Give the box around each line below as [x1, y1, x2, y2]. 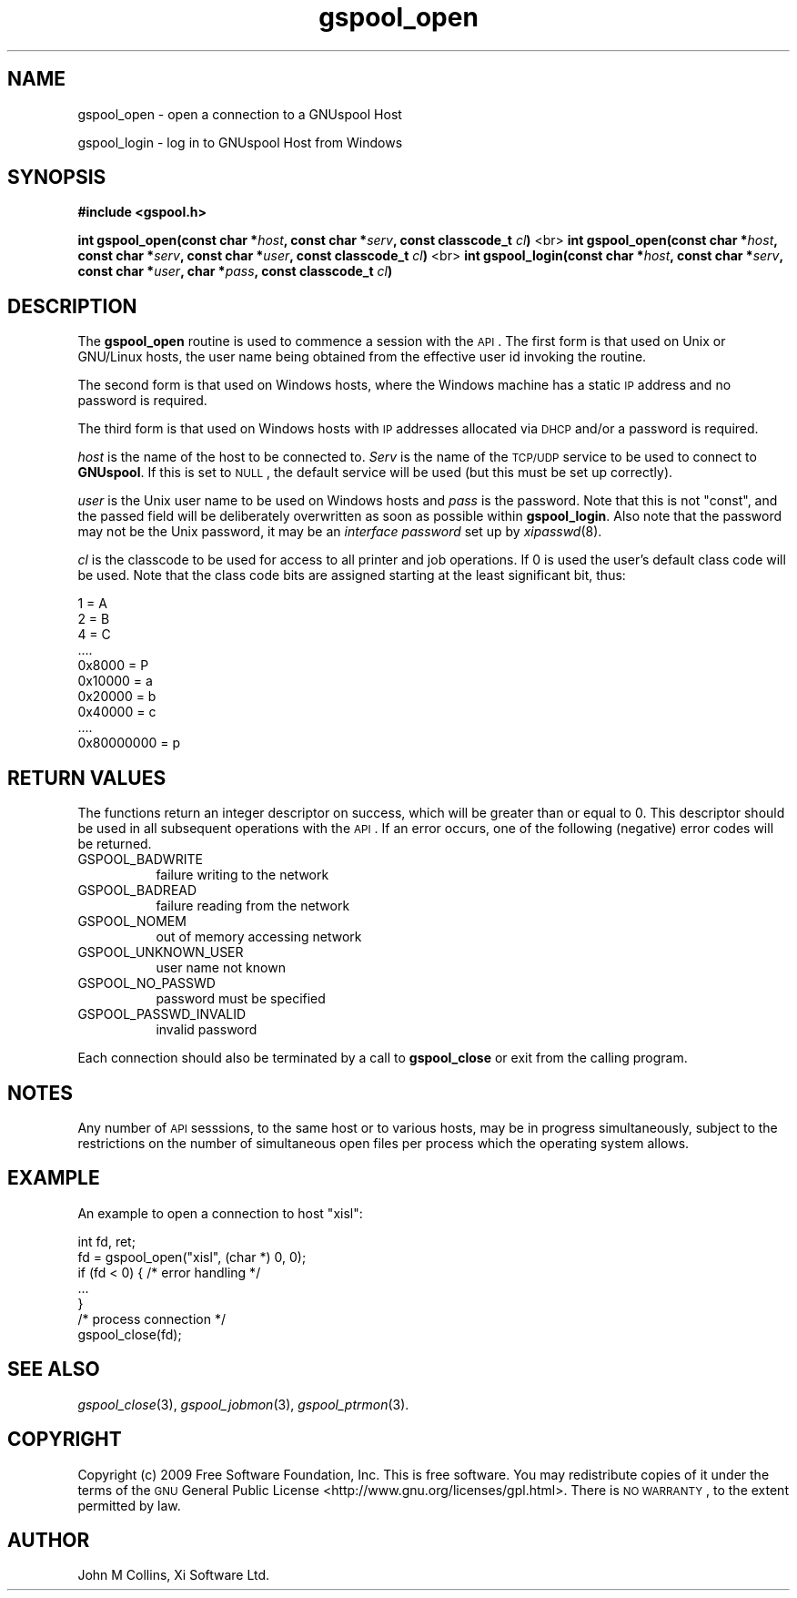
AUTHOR [7, 1528, 90, 1552]
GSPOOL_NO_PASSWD [77, 975, 216, 992]
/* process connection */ [77, 1310, 226, 1327]
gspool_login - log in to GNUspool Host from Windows [77, 134, 403, 150]
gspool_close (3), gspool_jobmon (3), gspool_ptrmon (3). [77, 1396, 409, 1412]
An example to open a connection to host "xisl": [77, 1205, 363, 1221]
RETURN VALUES [7, 766, 166, 789]
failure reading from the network [156, 898, 350, 914]
